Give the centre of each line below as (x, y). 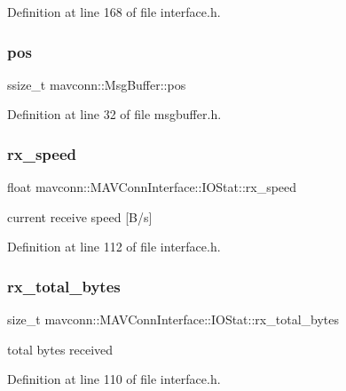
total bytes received (60, 349)
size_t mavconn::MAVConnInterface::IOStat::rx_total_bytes (173, 319)
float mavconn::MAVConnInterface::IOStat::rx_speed (152, 187)
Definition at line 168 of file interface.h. (114, 12)
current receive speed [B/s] (80, 216)
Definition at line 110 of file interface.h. (114, 379)
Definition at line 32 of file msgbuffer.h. (114, 114)
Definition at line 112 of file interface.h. (114, 247)
